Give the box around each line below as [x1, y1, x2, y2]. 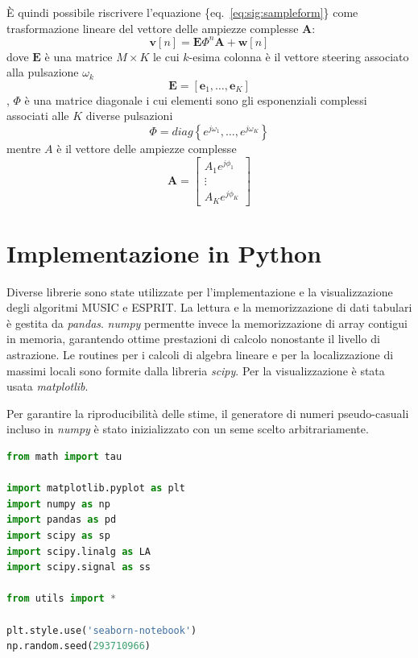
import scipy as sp [6, 530, 110, 541]
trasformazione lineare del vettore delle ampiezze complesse [6, 19, 299, 36]
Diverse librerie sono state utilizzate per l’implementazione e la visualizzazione [6, 283, 393, 300]
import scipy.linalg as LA [6, 545, 151, 557]
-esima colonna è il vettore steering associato [188, 48, 409, 64]
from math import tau [6, 451, 122, 463]
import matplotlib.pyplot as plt [6, 482, 185, 495]
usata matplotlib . [6, 378, 89, 395]
